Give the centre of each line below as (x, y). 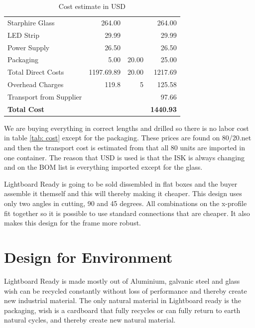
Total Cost (26, 109)
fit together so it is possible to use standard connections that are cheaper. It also (127, 213)
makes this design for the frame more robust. (73, 223)
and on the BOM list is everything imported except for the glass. (103, 167)
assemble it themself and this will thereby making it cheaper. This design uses (123, 193)
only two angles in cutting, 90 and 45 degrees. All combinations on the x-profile (126, 203)
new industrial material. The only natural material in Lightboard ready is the (123, 300)
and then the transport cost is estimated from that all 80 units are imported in (125, 148)
